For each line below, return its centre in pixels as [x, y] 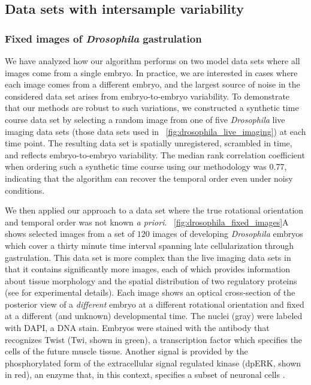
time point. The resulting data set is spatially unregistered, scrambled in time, [149, 143]
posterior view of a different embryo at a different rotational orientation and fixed [155, 304]
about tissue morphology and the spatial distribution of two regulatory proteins [151, 280]
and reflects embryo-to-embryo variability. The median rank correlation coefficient [155, 154]
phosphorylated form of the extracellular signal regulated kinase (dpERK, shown [153, 363]
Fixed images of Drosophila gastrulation [103, 38]
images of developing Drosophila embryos [228, 234]
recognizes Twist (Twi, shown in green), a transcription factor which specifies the [154, 339]
